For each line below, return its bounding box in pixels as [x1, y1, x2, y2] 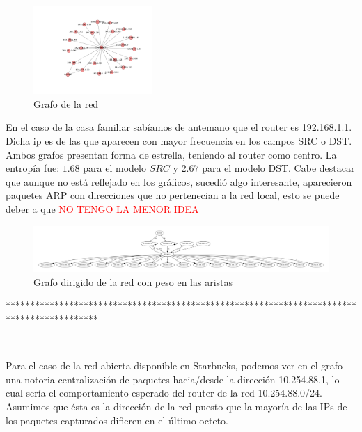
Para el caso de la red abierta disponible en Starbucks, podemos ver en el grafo [6, 358, 343, 373]
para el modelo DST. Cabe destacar [202, 161, 355, 175]
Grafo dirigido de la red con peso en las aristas [33, 274, 233, 289]
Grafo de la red [33, 96, 99, 111]
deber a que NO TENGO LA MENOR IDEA [6, 201, 199, 216]
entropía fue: [6, 161, 60, 175]
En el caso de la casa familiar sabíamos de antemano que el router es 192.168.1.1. [6, 120, 352, 134]
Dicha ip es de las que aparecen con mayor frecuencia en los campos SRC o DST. [6, 133, 352, 147]
